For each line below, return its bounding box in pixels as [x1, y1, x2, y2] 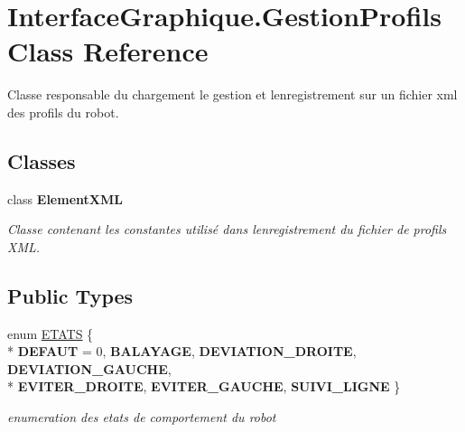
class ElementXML [7, 189, 123, 208]
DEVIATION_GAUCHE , [7, 359, 172, 378]
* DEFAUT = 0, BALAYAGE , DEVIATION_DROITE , [7, 342, 357, 361]
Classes [7, 146, 76, 174]
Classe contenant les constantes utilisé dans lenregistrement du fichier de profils [7, 220, 447, 239]
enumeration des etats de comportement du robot [7, 408, 276, 427]
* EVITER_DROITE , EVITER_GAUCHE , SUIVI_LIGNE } [7, 377, 401, 396]
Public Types [7, 281, 134, 309]
